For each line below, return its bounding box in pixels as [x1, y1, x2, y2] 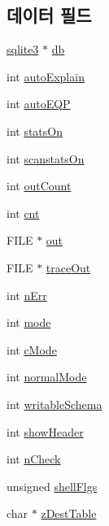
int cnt [7, 204, 40, 221]
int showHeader [7, 423, 84, 440]
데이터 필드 [7, 2, 92, 28]
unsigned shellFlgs [7, 477, 98, 494]
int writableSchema [7, 395, 102, 412]
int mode [7, 314, 51, 331]
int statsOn [7, 122, 63, 139]
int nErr [7, 286, 47, 303]
